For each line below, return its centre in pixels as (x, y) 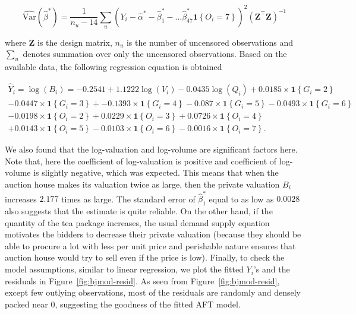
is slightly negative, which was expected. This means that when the (156, 172)
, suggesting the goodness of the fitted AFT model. (148, 304)
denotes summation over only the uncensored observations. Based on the (155, 54)
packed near (26, 304)
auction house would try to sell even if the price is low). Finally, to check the (145, 257)
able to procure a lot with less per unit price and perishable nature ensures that (150, 245)
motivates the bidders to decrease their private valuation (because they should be (153, 234)
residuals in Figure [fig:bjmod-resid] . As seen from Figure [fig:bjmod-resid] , (142, 280)
